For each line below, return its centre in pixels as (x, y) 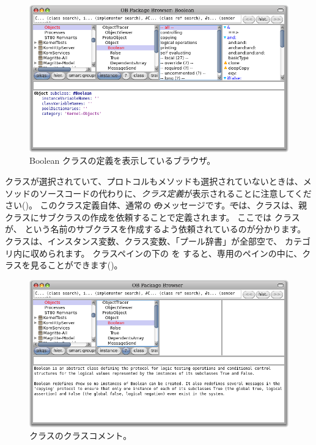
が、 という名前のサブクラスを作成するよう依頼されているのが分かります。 (156, 229)
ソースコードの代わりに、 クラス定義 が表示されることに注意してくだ (175, 193)
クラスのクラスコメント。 (81, 436)
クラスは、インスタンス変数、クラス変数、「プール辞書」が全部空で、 (144, 241)
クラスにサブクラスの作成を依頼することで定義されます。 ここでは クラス (152, 217)
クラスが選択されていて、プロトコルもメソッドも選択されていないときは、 (154, 181)
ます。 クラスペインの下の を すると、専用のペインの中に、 (183, 253)
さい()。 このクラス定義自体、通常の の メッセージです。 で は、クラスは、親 (156, 205)
